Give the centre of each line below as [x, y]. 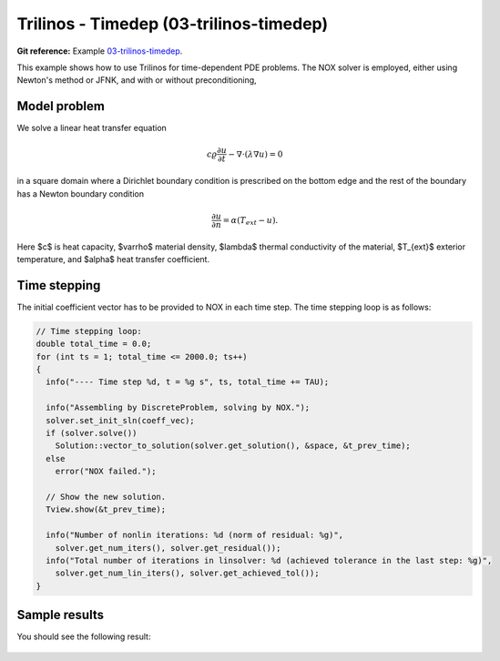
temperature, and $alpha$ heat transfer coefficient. [113, 259]
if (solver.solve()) [92, 433]
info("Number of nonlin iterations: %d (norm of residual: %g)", [195, 535]
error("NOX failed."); [106, 472]
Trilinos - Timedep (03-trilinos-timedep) [172, 24]
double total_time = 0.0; [94, 344]
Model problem [61, 106]
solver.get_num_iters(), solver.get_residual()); [168, 548]
